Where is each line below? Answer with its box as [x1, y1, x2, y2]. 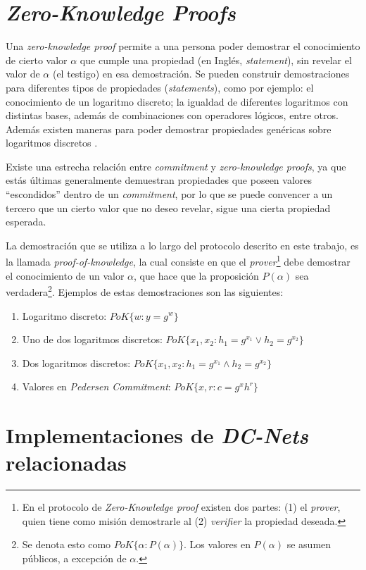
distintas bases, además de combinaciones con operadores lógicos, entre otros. [6, 108, 339, 123]
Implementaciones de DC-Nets [6, 421, 308, 450]
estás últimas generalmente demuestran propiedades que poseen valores [6, 173, 313, 187]
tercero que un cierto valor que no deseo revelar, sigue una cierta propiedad [6, 200, 331, 215]
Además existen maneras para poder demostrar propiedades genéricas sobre [6, 121, 332, 136]
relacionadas [6, 448, 127, 477]
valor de [6, 66, 40, 81]
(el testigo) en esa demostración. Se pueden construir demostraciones [52, 66, 350, 81]
